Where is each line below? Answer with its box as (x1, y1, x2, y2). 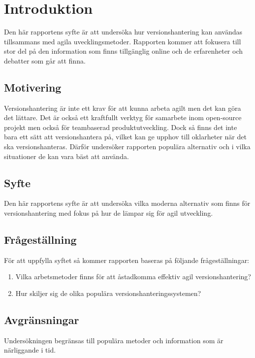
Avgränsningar (4, 312, 79, 327)
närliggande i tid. (4, 345, 56, 355)
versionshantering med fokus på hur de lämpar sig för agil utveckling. (4, 208, 213, 218)
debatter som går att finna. (4, 55, 86, 65)
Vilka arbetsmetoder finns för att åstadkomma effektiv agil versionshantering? (15, 271, 251, 282)
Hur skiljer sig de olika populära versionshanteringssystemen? (15, 288, 201, 298)
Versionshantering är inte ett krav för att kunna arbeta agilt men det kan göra (4, 102, 241, 113)
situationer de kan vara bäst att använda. (4, 151, 129, 161)
